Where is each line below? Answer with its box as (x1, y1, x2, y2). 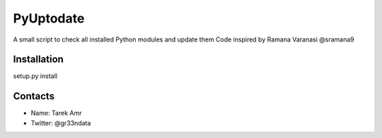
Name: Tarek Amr (30, 109, 82, 118)
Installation (13, 54, 64, 65)
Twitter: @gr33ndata (30, 118, 91, 127)
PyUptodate (13, 11, 85, 26)
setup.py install (13, 72, 58, 80)
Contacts (13, 90, 55, 102)
